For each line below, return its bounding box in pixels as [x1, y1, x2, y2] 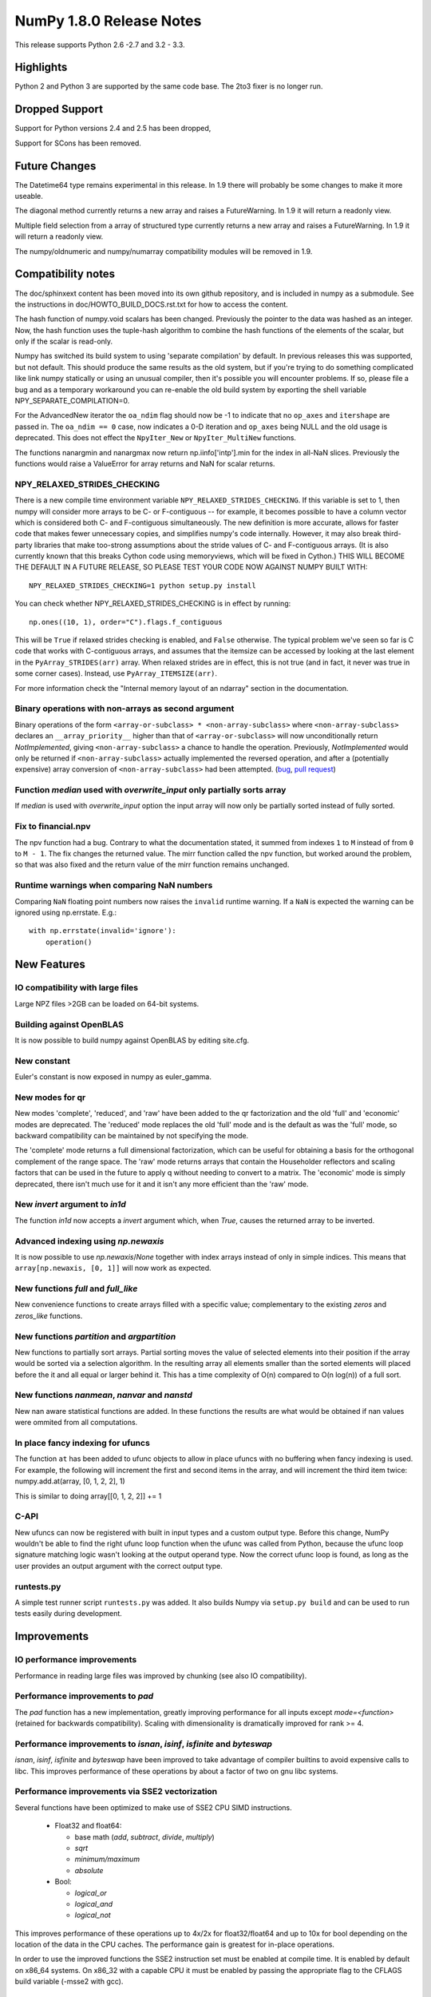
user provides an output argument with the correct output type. [14, 1561, 223, 1570]
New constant [14, 1055, 71, 1066]
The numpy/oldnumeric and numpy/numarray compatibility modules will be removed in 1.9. [14, 246, 313, 256]
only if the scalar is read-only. [14, 336, 113, 347]
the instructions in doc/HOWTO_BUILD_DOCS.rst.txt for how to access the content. [14, 300, 289, 309]
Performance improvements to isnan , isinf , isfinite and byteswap [14, 1738, 273, 1749]
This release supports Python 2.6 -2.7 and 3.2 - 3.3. [14, 40, 185, 50]
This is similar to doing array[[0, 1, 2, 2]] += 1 [14, 1491, 162, 1501]
